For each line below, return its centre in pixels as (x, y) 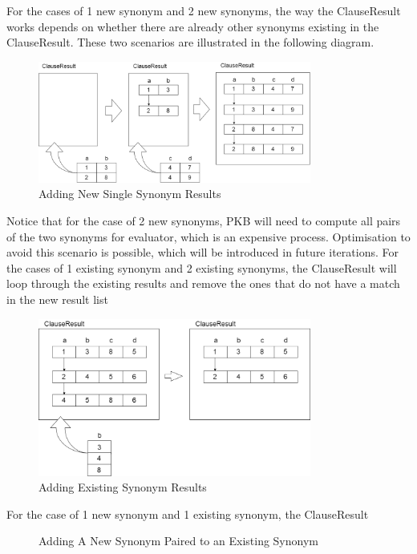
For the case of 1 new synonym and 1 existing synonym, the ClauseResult (188, 514)
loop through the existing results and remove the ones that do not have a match (203, 283)
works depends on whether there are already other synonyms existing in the (193, 26)
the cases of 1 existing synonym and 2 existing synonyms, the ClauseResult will (202, 267)
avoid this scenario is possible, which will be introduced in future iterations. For (202, 252)
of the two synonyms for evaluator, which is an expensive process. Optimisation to (208, 236)
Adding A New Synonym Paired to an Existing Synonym (178, 541)
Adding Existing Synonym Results (123, 487)
